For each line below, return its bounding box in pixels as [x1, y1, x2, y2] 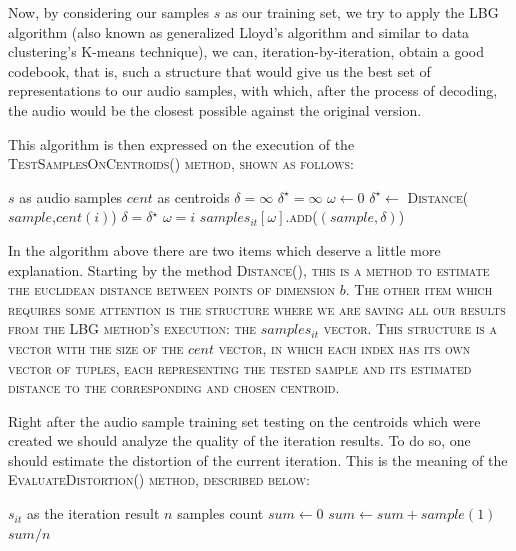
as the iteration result [26, 503, 160, 524]
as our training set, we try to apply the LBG [224, 2, 499, 22]
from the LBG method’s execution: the [8, 318, 256, 339]
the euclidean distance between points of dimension [8, 279, 336, 300]
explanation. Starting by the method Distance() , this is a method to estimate [8, 259, 490, 280]
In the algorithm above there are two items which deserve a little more [8, 239, 441, 260]
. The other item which [345, 279, 493, 300]
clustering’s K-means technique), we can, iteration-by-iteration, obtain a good [8, 41, 484, 62]
